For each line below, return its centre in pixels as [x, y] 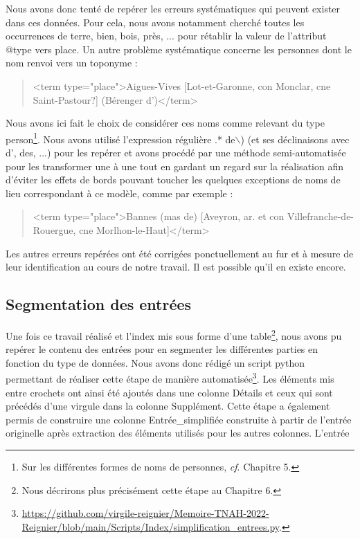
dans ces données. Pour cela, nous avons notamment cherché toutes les [155, 22]
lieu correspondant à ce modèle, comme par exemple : [119, 193]
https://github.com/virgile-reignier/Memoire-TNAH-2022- [145, 513]
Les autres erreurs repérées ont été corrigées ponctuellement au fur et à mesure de [180, 253]
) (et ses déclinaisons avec [295, 139]
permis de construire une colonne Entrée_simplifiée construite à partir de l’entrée [179, 419]
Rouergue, [54, 229]
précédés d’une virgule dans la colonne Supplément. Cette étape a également [168, 406]
